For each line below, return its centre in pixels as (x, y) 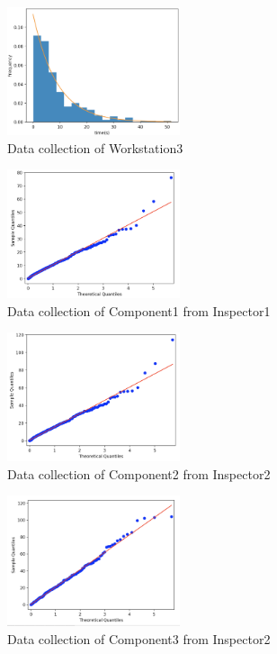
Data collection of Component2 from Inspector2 (139, 473)
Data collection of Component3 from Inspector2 (139, 638)
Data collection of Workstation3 (95, 147)
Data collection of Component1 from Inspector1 (139, 310)
